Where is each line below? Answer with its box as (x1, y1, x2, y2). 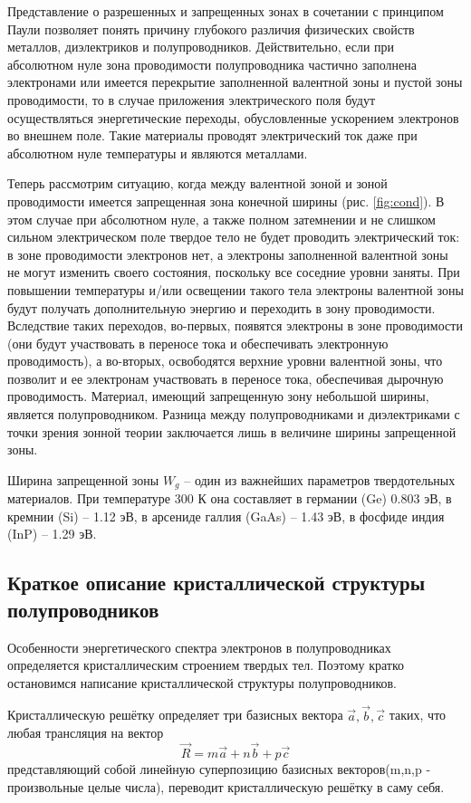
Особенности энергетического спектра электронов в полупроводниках (7, 637, 391, 656)
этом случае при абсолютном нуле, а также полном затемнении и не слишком (7, 209, 436, 228)
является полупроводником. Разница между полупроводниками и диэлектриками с (7, 405, 460, 424)
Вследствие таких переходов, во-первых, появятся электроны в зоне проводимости (7, 316, 463, 335)
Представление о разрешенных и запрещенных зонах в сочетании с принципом (7, 2, 444, 20)
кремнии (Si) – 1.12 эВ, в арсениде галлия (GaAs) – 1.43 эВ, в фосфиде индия (7, 506, 445, 525)
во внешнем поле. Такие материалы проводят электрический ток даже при (7, 126, 418, 145)
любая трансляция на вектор (7, 723, 164, 742)
